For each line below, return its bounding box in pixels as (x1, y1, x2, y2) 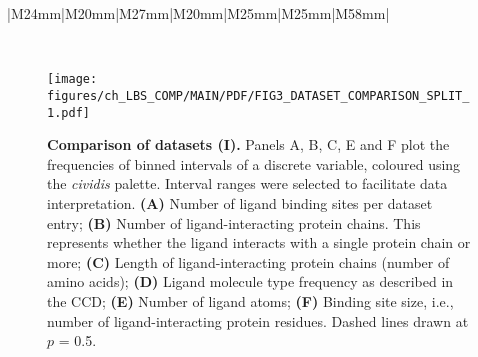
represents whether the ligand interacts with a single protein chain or (47, 232, 471, 253)
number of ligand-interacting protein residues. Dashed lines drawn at (47, 310, 469, 331)
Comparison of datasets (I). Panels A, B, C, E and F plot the (47, 134, 450, 155)
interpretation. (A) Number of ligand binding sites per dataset (47, 192, 433, 213)
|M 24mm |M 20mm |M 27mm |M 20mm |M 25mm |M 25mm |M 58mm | (7, 3, 390, 23)
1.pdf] (47, 105, 90, 120)
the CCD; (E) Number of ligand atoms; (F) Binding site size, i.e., (47, 290, 454, 311)
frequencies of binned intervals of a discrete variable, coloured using (47, 153, 461, 174)
